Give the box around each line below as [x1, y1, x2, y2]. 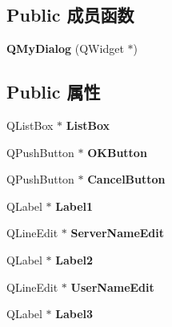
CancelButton [87, 171, 166, 188]
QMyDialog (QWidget [6, 40, 124, 57]
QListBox [6, 117, 54, 133]
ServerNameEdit [70, 224, 165, 241]
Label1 [55, 197, 94, 214]
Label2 [55, 251, 94, 268]
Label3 [55, 305, 94, 322]
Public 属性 [6, 79, 101, 104]
